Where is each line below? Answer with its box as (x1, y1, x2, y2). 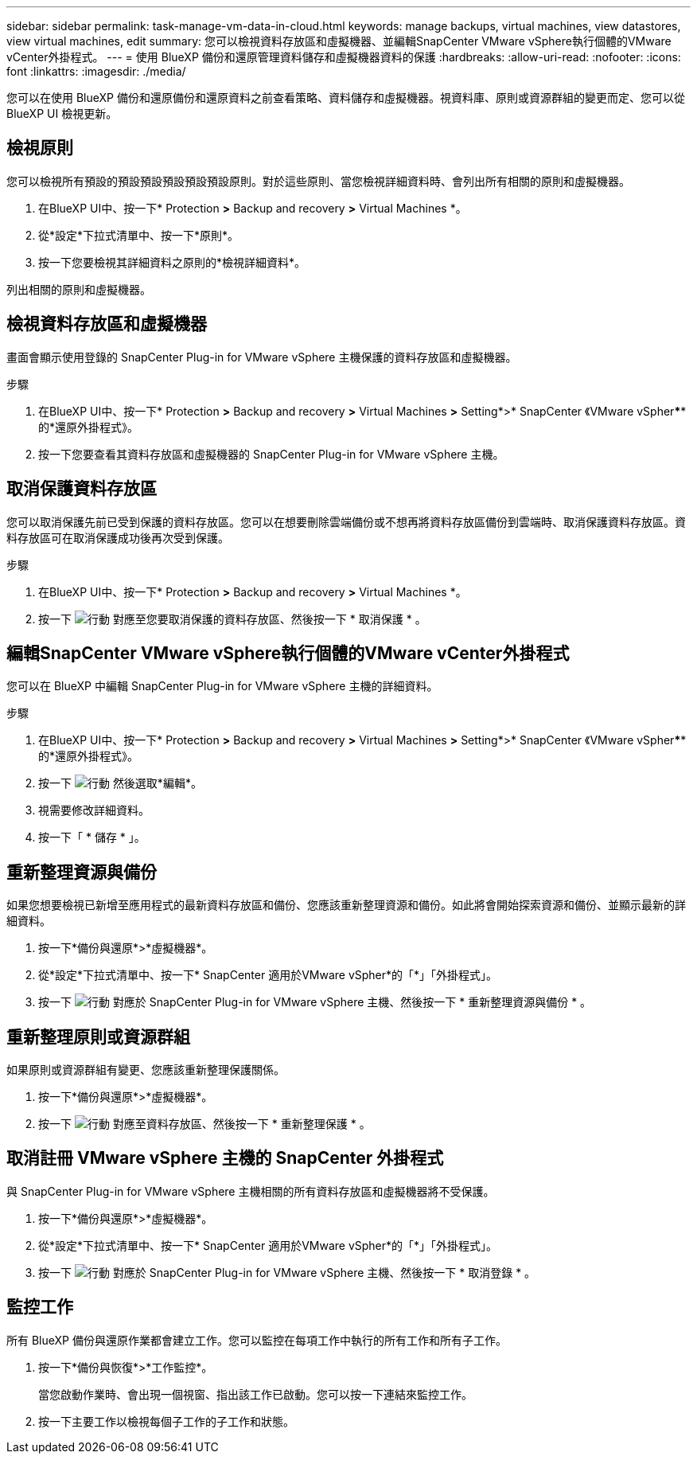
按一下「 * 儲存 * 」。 (38, 830, 146, 845)
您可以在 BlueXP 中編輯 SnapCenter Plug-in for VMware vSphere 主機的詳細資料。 (6, 679, 438, 693)
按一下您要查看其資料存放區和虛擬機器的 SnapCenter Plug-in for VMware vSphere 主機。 (38, 447, 504, 461)
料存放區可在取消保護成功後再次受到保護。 (6, 530, 229, 545)
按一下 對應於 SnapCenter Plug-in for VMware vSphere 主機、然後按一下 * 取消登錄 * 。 (38, 1265, 536, 1279)
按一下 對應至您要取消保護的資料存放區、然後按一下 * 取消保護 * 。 (38, 611, 426, 626)
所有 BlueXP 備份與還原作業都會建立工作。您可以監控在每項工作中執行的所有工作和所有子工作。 (6, 1333, 507, 1347)
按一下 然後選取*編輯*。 (38, 776, 202, 791)
